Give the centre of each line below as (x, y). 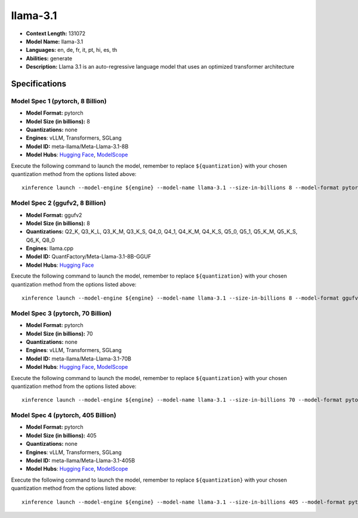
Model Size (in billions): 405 (61, 435)
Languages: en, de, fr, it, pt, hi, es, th (72, 50)
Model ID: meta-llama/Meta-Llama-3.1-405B (81, 461)
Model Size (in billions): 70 (59, 334)
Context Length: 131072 (56, 33)
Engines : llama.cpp (50, 248)
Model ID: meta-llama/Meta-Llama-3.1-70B (78, 359)
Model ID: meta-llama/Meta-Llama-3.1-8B (77, 146)
